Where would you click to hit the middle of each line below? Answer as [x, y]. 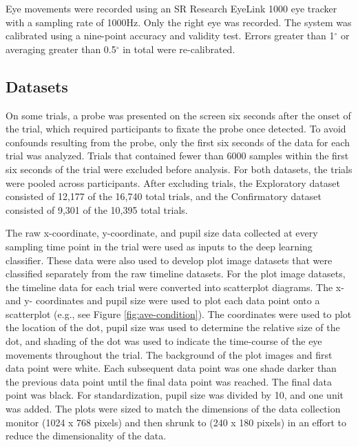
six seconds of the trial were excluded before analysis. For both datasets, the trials [179, 169]
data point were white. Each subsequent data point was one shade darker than [171, 368]
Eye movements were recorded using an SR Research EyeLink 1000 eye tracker [171, 8]
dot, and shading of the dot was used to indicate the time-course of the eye [164, 341]
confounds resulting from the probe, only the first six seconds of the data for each [178, 142]
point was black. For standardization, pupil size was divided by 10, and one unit [175, 395]
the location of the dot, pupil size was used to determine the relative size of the [173, 327]
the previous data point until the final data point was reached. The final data [169, 381]
